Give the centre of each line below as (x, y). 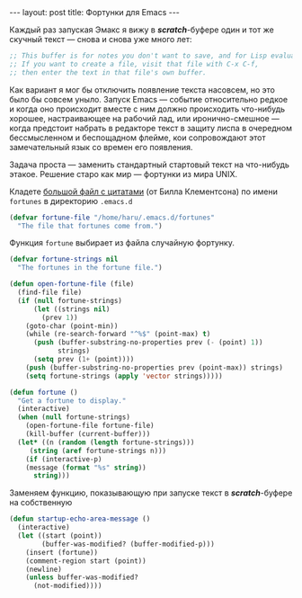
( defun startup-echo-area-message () (80, 519)
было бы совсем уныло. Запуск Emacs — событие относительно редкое (149, 99)
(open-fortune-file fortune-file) (90, 426)
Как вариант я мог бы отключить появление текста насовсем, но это (142, 89)
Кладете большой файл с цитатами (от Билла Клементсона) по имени (144, 192)
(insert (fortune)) (62, 552)
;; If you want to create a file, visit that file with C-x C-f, (134, 64)
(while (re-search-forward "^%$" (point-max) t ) (118, 335)
